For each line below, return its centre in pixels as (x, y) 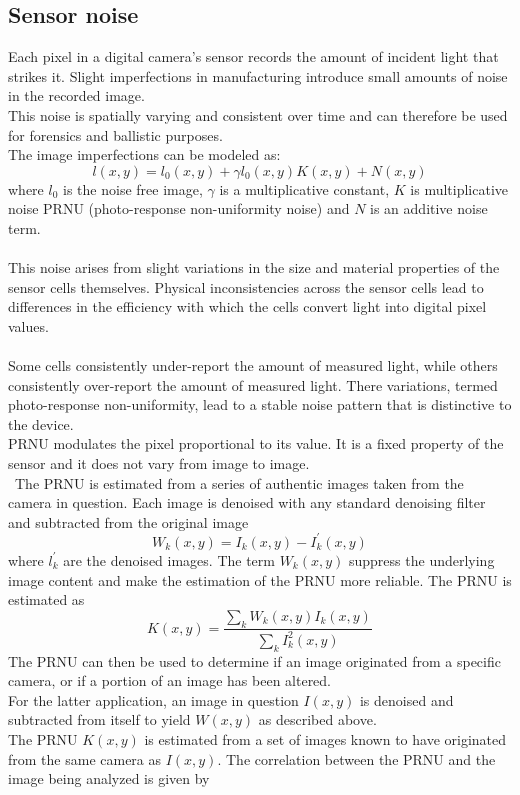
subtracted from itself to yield (99, 719)
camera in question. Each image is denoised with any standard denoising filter (247, 502)
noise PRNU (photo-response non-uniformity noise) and (179, 208)
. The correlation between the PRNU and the (356, 758)
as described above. (317, 719)
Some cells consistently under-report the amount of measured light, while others (253, 365)
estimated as (46, 599)
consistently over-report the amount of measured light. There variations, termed (253, 384)
